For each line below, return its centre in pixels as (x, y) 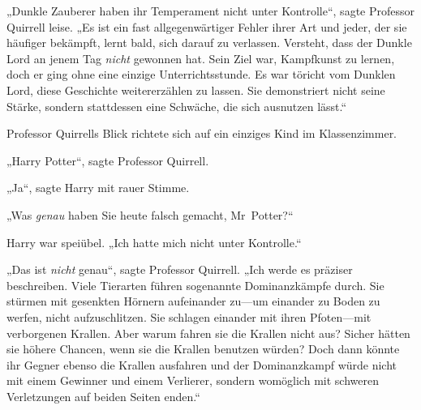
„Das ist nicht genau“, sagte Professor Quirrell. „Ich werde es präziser (180, 269)
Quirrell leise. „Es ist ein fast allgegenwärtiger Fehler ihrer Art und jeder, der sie (207, 26)
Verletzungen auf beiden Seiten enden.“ (103, 396)
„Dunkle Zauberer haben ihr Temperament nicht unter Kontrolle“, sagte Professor (211, 11)
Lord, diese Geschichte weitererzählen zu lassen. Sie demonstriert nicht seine (196, 90)
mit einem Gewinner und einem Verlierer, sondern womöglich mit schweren (193, 380)
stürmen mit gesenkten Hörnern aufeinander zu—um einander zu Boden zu (193, 301)
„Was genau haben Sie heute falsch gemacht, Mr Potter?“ (150, 214)
